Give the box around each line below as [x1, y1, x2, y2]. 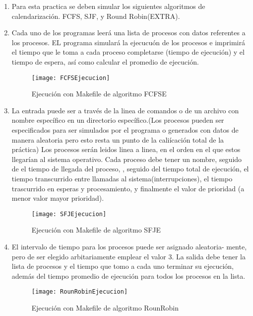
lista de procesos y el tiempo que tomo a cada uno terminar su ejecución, [11, 261, 234, 271]
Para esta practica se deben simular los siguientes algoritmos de [11, 1, 205, 11]
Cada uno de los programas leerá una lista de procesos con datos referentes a [11, 27, 246, 38]
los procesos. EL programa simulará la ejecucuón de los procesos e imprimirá [11, 37, 245, 47]
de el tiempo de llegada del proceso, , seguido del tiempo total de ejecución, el [11, 163, 249, 174]
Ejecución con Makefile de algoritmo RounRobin [31, 303, 179, 313]
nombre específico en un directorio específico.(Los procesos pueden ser [11, 115, 224, 125]
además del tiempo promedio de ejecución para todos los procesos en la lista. [11, 270, 246, 281]
